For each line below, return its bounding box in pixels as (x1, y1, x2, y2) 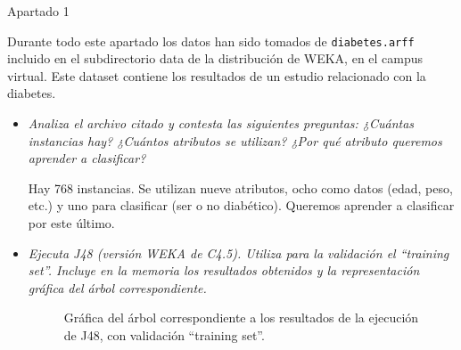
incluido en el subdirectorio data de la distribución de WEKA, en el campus (7, 49, 424, 68)
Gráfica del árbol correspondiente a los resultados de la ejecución (63, 308, 419, 327)
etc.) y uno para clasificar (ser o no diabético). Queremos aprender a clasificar (28, 196, 455, 215)
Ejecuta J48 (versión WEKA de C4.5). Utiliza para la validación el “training (28, 243, 449, 262)
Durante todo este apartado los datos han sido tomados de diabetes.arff (7, 31, 415, 50)
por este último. (28, 214, 115, 232)
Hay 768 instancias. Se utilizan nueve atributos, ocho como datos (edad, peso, (28, 178, 453, 197)
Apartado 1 (7, 2, 70, 20)
